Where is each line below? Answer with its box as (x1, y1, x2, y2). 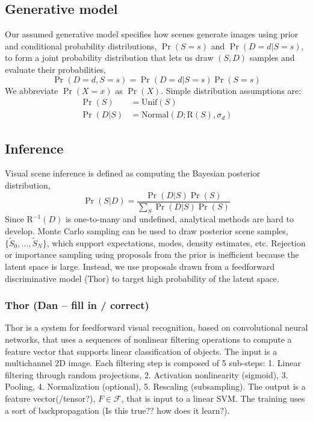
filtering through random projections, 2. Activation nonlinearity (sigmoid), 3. (5, 368, 288, 381)
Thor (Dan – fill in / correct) (5, 298, 149, 313)
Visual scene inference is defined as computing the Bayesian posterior (5, 167, 261, 179)
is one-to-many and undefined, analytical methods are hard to (65, 213, 294, 225)
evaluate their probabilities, (5, 63, 106, 75)
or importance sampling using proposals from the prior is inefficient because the (5, 248, 299, 261)
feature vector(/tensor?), (5, 392, 96, 405)
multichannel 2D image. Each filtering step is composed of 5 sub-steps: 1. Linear (5, 357, 301, 369)
